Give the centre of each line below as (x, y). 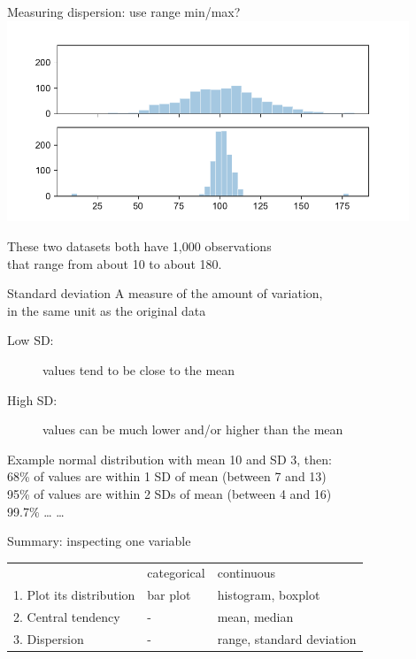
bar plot (169, 595)
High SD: (32, 399)
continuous (247, 573)
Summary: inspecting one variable (99, 541)
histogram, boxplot (269, 595)
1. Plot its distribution (74, 595)
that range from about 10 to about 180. (115, 263)
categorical (176, 573)
